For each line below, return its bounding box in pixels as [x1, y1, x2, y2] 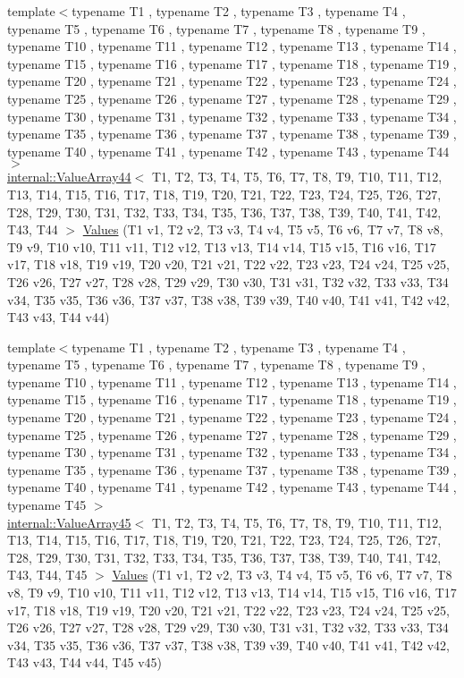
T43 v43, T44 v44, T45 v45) [7, 653, 163, 672]
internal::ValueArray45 [7, 513, 131, 531]
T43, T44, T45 [7, 565, 88, 584]
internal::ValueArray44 [7, 167, 131, 186]
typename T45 [7, 496, 87, 514]
